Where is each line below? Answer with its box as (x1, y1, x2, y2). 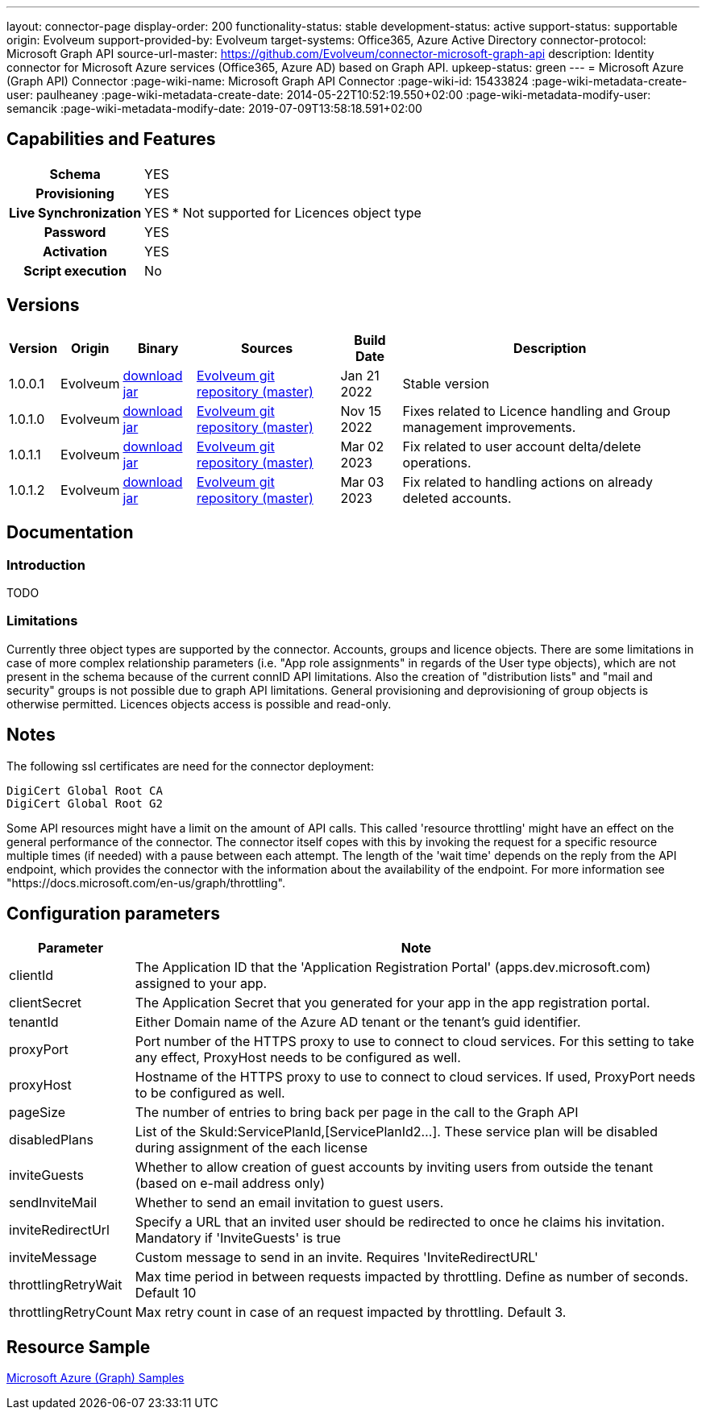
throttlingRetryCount (9, 1304, 132, 1321)
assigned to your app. (135, 975, 268, 992)
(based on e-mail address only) (135, 1175, 326, 1192)
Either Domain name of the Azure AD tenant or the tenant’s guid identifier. (135, 1014, 581, 1031)
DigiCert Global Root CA (6, 783, 163, 797)
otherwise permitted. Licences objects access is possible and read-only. (6, 696, 392, 711)
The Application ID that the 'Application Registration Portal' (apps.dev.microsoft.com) (135, 959, 651, 976)
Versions (6, 295, 80, 316)
